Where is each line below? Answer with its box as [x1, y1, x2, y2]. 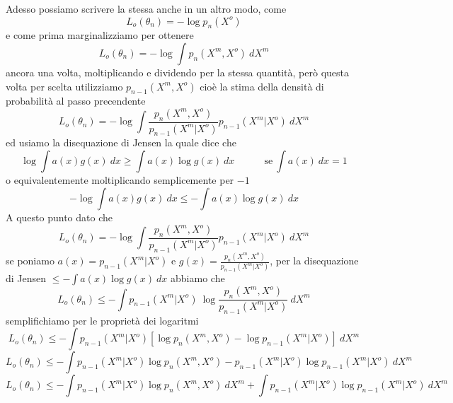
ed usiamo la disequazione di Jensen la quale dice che [6, 135, 236, 150]
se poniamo [6, 253, 55, 267]
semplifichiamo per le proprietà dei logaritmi [6, 313, 199, 327]
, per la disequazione [270, 253, 359, 267]
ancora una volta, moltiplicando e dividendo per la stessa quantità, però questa [6, 64, 350, 79]
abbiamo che [171, 271, 225, 286]
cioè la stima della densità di [200, 78, 324, 93]
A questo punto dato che [6, 209, 113, 224]
